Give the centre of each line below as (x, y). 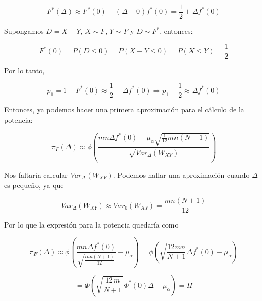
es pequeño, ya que (34, 185)
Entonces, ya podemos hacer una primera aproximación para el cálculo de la (124, 110)
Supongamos (24, 31)
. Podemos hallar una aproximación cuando (181, 175)
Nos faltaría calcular (36, 175)
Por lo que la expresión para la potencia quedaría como (91, 225)
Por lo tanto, (24, 70)
